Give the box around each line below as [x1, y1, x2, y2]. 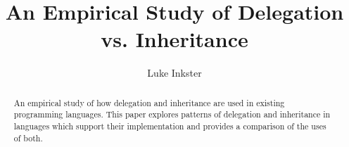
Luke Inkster [147, 65, 202, 80]
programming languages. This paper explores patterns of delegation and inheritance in [13, 108, 331, 120]
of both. [13, 132, 43, 143]
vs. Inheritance [101, 25, 248, 53]
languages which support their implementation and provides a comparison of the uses [13, 120, 326, 132]
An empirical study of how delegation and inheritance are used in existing [13, 96, 285, 108]
